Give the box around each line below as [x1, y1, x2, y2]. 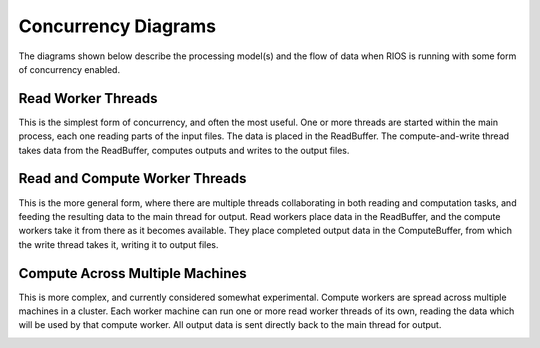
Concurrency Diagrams [18, 15, 217, 37]
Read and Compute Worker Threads [18, 170, 247, 187]
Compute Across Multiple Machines [18, 265, 247, 282]
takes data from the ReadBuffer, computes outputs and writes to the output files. [18, 144, 350, 156]
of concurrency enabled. [18, 63, 120, 75]
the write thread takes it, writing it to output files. [18, 238, 219, 250]
